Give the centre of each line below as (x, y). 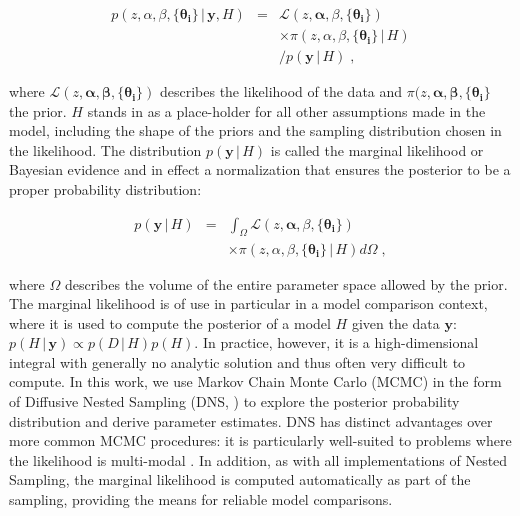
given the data (395, 322)
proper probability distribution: (105, 189)
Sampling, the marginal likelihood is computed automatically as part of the (240, 479)
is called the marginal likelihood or (377, 149)
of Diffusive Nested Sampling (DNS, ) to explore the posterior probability (234, 401)
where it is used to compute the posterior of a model (170, 322)
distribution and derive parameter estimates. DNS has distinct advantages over (251, 420)
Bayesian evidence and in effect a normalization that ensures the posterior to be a (260, 169)
